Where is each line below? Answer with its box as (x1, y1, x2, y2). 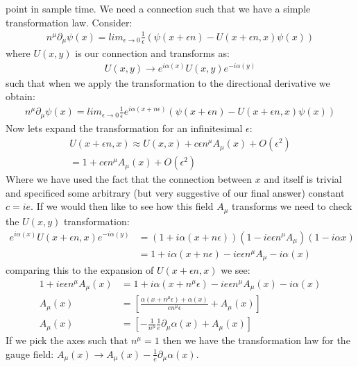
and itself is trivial (264, 172, 342, 186)
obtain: (6, 89, 35, 104)
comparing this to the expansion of (6, 263, 154, 277)
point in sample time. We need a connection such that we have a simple (6, 1, 311, 15)
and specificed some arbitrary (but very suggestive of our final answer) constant (6, 185, 345, 199)
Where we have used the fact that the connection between (6, 172, 253, 186)
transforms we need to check (232, 199, 352, 213)
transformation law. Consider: (6, 15, 133, 29)
